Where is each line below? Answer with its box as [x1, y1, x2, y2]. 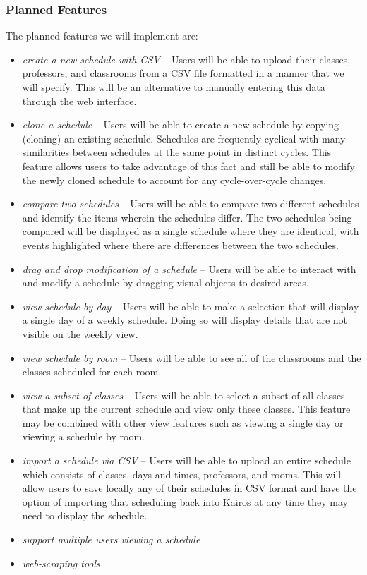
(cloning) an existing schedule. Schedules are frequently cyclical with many [22, 131, 346, 145]
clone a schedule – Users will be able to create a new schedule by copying [22, 117, 339, 132]
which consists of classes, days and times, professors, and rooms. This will [22, 466, 342, 481]
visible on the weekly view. [22, 326, 138, 341]
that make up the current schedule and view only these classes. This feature [22, 401, 351, 416]
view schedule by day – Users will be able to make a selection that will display [22, 298, 359, 313]
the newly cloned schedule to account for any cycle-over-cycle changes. [22, 172, 327, 187]
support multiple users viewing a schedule [22, 532, 200, 547]
